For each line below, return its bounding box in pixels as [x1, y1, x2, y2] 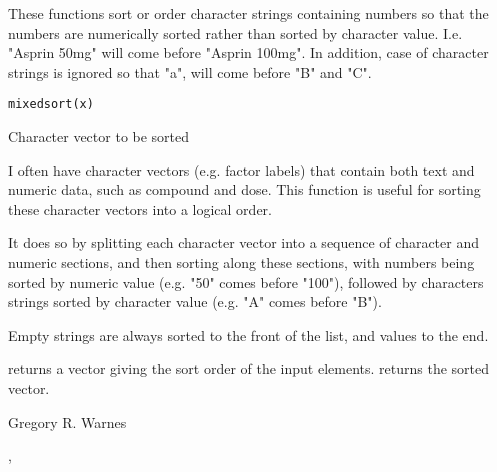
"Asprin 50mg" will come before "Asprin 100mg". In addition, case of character [8, 42, 489, 63]
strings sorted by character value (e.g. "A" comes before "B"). [8, 291, 382, 312]
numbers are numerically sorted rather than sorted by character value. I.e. [8, 22, 463, 43]
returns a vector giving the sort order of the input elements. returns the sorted [8, 358, 490, 379]
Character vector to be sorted [8, 126, 190, 147]
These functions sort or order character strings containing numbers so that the [8, 3, 489, 23]
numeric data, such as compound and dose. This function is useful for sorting [8, 179, 481, 200]
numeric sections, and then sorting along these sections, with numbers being [8, 252, 475, 272]
